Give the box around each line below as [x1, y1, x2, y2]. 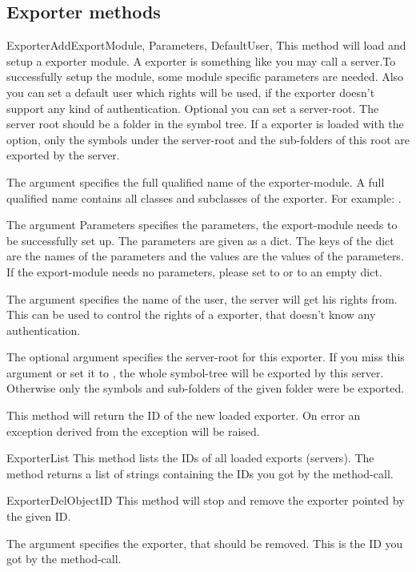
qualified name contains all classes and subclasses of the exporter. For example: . [6, 189, 402, 206]
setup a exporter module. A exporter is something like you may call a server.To [6, 52, 396, 69]
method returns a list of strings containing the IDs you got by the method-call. [6, 465, 394, 481]
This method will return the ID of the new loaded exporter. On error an [6, 407, 361, 424]
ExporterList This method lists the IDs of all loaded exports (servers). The [6, 449, 374, 466]
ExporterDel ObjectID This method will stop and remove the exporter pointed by [6, 492, 405, 509]
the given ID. [6, 508, 71, 525]
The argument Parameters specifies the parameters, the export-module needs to [6, 216, 398, 233]
